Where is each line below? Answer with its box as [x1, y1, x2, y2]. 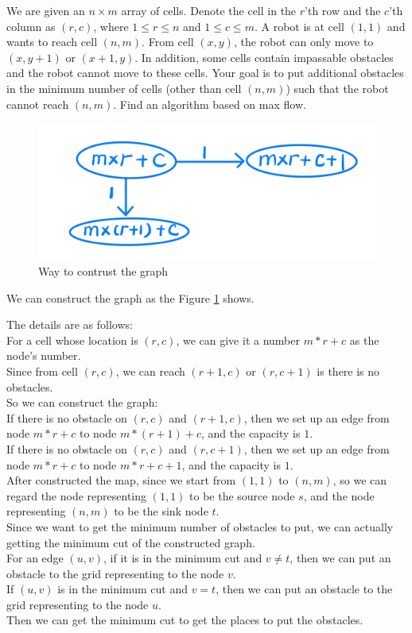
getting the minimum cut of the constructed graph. [6, 534, 255, 550]
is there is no [317, 362, 380, 379]
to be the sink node [114, 503, 208, 519]
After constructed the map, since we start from [6, 472, 236, 488]
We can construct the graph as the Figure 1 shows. [6, 289, 255, 306]
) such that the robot [286, 79, 389, 96]
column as [6, 17, 56, 34]
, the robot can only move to [233, 33, 374, 50]
